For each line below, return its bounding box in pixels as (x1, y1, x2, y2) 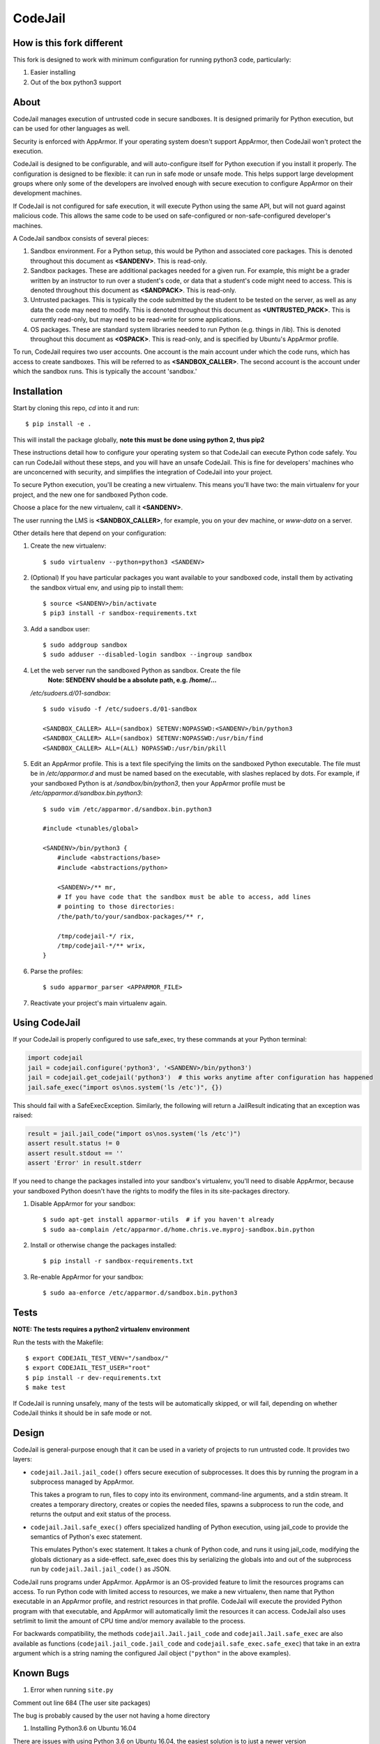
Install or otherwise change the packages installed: (30, 1241, 177, 1249)
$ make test (25, 1383, 66, 1392)
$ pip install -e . (25, 420, 92, 428)
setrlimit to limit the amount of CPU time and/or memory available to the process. (13, 1617, 245, 1625)
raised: (13, 1111, 33, 1119)
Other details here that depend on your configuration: (13, 529, 167, 537)
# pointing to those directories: (56, 903, 176, 910)
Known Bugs (13, 1667, 70, 1679)
